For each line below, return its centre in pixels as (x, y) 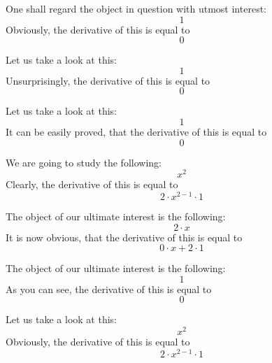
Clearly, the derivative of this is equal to (92, 184)
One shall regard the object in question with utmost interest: (136, 8)
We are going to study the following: (84, 162)
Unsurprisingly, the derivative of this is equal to (108, 80)
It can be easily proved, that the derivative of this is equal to (136, 131)
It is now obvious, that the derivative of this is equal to (124, 237)
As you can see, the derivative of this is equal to (109, 289)
